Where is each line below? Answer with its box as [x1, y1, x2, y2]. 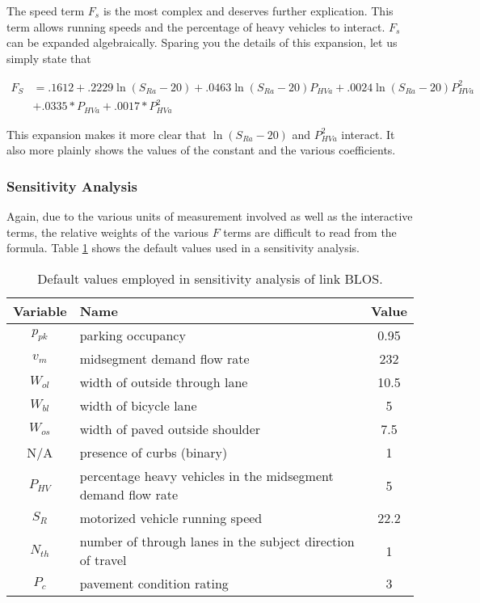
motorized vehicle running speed [79, 508, 263, 528]
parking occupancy [79, 326, 186, 345]
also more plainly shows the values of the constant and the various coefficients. [6, 141, 396, 158]
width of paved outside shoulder [79, 420, 261, 439]
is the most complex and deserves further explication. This [103, 2, 394, 19]
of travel [79, 550, 127, 570]
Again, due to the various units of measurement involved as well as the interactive [6, 208, 413, 225]
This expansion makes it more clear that [6, 125, 207, 142]
